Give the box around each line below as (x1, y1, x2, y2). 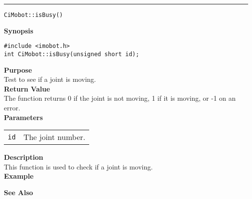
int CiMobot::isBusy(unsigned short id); (4, 50, 140, 58)
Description (4, 152, 44, 162)
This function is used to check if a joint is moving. (4, 161, 153, 171)
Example (4, 171, 34, 181)
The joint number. (23, 131, 85, 143)
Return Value (4, 83, 50, 93)
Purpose (4, 64, 32, 75)
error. (4, 102, 20, 112)
